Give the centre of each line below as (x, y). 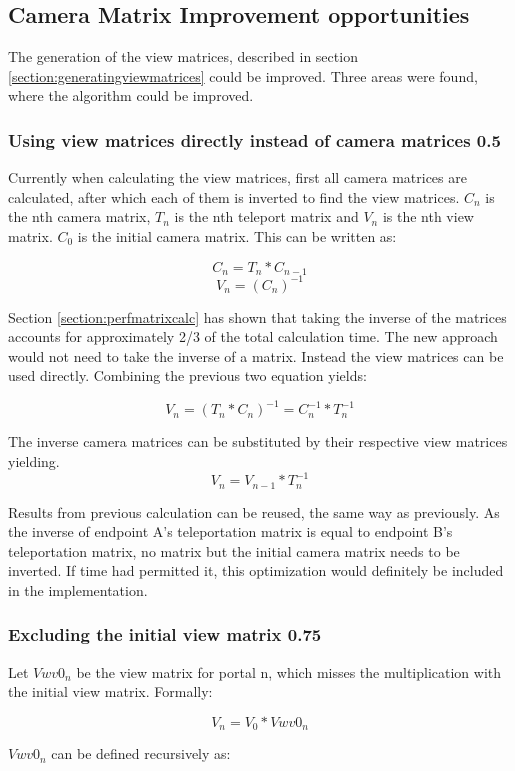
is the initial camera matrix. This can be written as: (237, 235)
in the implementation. (78, 589)
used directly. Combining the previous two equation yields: (187, 375)
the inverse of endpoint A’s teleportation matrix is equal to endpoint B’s (230, 531)
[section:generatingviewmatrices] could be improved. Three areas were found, (243, 75)
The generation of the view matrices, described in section (183, 56)
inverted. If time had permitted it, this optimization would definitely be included (256, 570)
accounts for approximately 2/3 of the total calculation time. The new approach (253, 336)
